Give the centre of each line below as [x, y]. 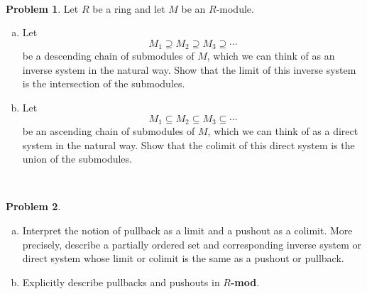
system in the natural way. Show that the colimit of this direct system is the [188, 145]
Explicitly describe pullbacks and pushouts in [121, 282]
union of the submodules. [77, 159]
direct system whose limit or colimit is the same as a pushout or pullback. [183, 258]
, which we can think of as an [271, 56]
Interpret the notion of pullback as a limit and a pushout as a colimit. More [187, 230]
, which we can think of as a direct [283, 131]
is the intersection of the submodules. [104, 83]
